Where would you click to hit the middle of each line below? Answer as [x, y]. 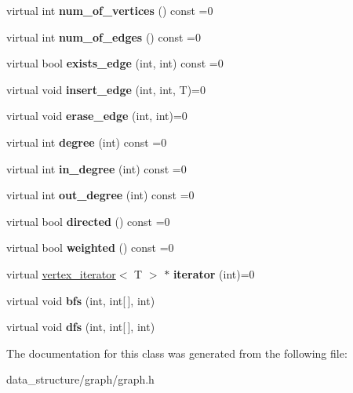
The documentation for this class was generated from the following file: [177, 353]
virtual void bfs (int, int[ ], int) [81, 300]
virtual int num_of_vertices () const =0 [110, 10]
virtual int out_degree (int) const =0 [100, 195]
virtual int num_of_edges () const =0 [104, 36]
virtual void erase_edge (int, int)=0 [97, 116]
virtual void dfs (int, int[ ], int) [81, 327]
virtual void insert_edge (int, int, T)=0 [106, 89]
